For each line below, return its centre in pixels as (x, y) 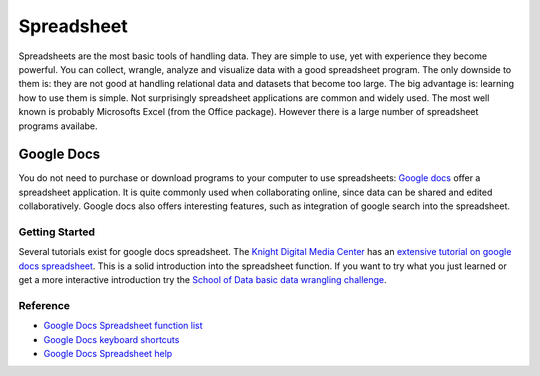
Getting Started (56, 232)
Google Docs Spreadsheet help (108, 354)
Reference (44, 305)
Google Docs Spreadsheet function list (123, 326)
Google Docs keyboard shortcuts (111, 339)
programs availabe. (58, 126)
